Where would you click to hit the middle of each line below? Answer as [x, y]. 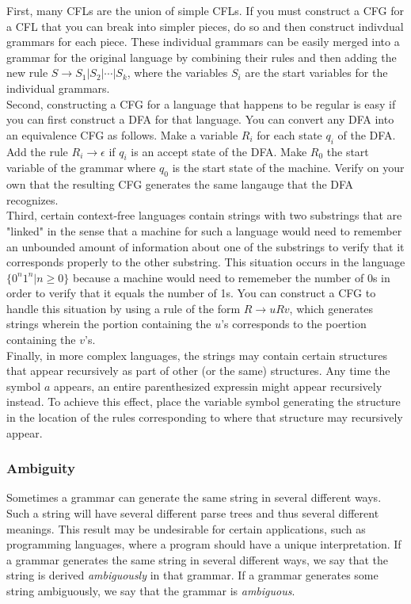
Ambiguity [41, 468]
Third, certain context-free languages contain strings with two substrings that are [204, 215]
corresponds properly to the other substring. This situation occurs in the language [206, 262]
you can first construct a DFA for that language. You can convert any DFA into [200, 119]
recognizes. [32, 199]
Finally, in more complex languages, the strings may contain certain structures [197, 355]
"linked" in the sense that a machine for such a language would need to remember [204, 230]
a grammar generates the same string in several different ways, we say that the [198, 559]
